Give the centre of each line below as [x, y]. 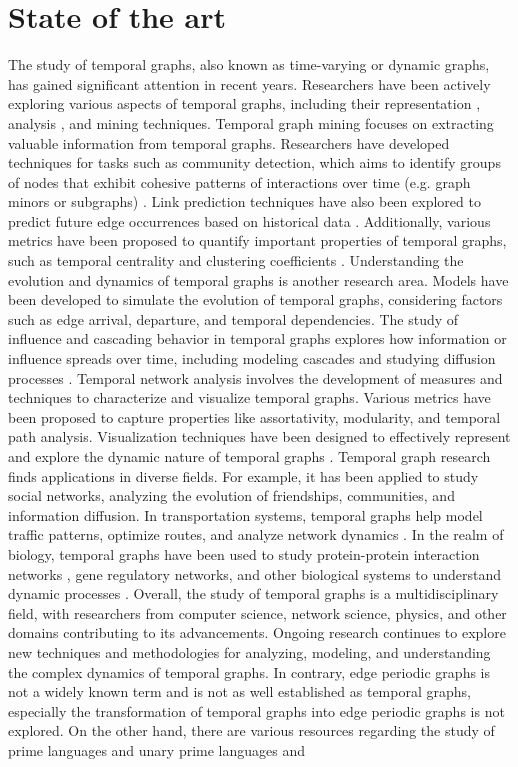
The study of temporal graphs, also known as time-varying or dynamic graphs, [249, 64]
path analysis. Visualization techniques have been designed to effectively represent [259, 436]
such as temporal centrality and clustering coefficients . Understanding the [236, 260]
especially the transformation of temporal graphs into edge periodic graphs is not [256, 710]
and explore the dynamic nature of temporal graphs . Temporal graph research [249, 456]
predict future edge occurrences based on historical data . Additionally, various [249, 220]
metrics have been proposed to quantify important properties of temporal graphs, [257, 240]
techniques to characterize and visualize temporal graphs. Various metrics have [249, 397]
